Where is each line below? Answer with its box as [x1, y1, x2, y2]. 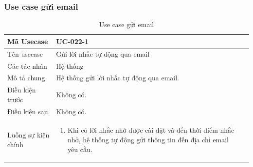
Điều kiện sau [7, 106, 48, 116]
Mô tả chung [7, 73, 45, 83]
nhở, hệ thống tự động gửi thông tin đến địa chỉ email [68, 135, 229, 145]
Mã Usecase [7, 36, 48, 46]
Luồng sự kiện [7, 130, 50, 140]
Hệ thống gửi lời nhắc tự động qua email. [56, 73, 180, 83]
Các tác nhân [7, 61, 47, 71]
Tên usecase [7, 48, 43, 59]
